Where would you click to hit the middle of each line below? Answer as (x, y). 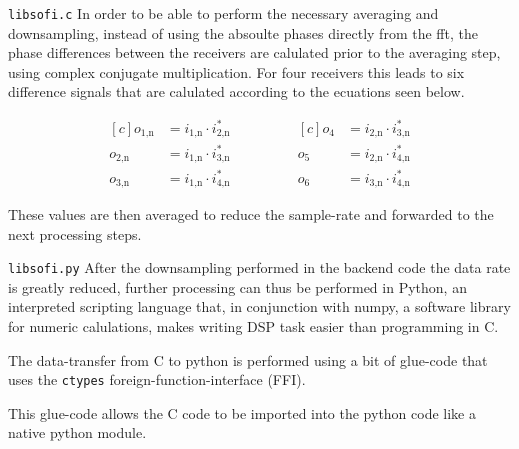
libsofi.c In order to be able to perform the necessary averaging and (223, 13)
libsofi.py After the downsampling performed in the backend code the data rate (259, 267)
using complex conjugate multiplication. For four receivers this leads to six (236, 71)
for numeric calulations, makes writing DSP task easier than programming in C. (253, 326)
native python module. (77, 432)
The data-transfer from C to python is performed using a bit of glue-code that (248, 359)
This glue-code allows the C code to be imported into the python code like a (242, 412)
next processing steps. (75, 233)
